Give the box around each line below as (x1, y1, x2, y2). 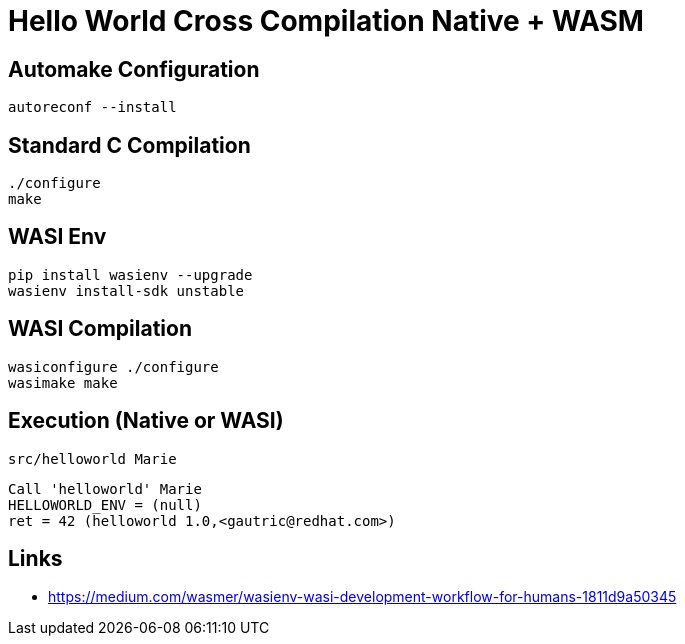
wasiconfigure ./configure (8, 358, 219, 375)
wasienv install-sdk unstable (8, 282, 245, 299)
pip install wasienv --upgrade (8, 266, 253, 283)
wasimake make (8, 374, 118, 391)
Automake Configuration (8, 56, 260, 82)
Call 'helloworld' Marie (8, 480, 202, 497)
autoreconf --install (8, 99, 177, 116)
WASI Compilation (8, 316, 192, 342)
